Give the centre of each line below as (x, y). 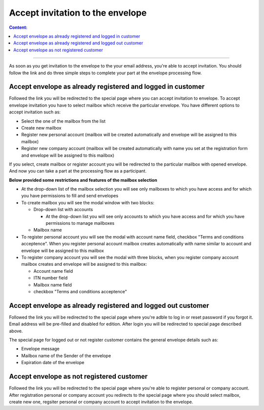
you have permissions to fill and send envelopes (70, 196)
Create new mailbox (41, 128)
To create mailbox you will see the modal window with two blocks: (88, 202)
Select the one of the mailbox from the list (64, 121)
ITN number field (51, 278)
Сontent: (18, 27)
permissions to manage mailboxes (80, 223)
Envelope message (40, 349)
